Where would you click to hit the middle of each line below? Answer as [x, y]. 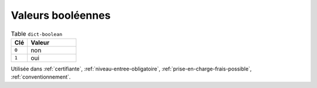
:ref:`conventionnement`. [41, 77]
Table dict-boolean [37, 33]
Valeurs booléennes [61, 15]
